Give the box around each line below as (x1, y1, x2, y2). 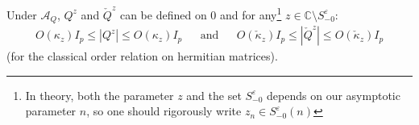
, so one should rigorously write (86, 102, 242, 119)
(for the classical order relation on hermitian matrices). (6, 48, 278, 65)
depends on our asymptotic (267, 86, 400, 103)
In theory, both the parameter (25, 86, 174, 103)
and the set (186, 86, 242, 103)
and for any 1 (220, 4, 282, 23)
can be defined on (119, 6, 207, 23)
